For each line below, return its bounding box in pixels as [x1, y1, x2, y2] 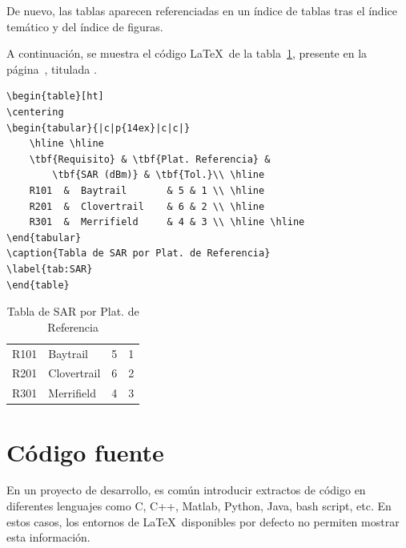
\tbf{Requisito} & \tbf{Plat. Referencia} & [29, 153, 271, 165]
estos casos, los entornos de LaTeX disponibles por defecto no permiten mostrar [6, 513, 400, 530]
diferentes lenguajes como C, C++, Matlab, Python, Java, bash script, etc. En [6, 498, 392, 514]
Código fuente [6, 435, 164, 468]
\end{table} [6, 279, 70, 291]
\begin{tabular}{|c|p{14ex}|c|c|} [6, 122, 191, 134]
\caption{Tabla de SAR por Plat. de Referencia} [6, 248, 271, 260]
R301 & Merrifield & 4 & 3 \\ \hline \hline [29, 216, 305, 228]
